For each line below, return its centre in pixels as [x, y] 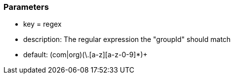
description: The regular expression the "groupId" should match [127, 39]
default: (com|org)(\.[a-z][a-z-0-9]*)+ [85, 55]
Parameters [26, 7]
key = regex [42, 24]
